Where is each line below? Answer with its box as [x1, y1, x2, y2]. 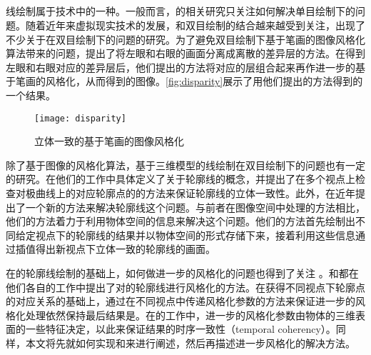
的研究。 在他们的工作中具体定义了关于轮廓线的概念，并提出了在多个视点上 [6, 171, 355, 186]
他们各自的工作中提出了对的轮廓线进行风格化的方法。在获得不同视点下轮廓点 [6, 279, 365, 294]
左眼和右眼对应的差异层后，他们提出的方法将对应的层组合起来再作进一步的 [6, 59, 355, 74]
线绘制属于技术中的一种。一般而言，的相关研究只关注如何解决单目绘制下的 [6, 4, 355, 19]
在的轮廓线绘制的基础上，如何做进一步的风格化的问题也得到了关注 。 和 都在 [6, 265, 359, 280]
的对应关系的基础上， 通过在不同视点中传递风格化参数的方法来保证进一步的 [6, 294, 355, 309]
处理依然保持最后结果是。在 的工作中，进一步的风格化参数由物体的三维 [25, 307, 355, 322]
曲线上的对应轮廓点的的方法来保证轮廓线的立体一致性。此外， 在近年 [35, 185, 355, 200]
